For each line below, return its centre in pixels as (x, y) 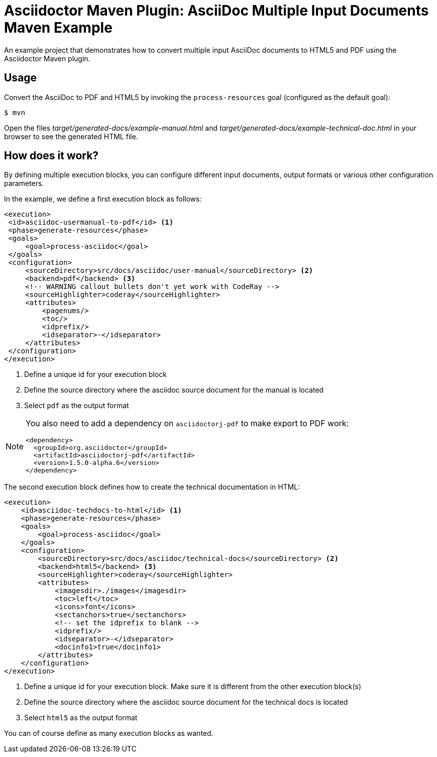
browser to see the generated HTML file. (71, 136)
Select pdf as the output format (77, 406)
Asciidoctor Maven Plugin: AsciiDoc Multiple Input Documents (216, 11)
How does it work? (51, 156)
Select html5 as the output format (81, 718)
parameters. (24, 183)
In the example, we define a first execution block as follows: (103, 199)
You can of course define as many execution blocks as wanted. (109, 733)
